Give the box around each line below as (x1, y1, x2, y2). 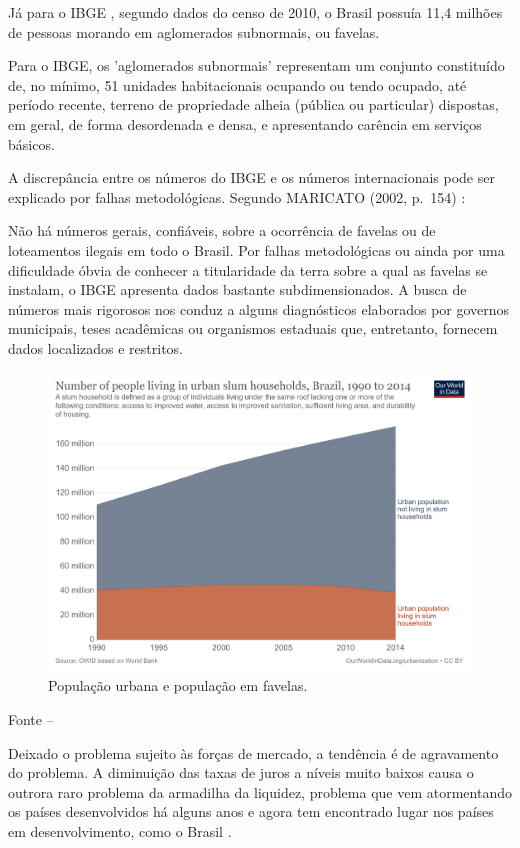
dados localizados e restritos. (8, 337, 183, 358)
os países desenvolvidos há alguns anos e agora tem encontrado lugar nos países (8, 801, 494, 822)
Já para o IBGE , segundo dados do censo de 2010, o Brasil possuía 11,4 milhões (8, 2, 503, 22)
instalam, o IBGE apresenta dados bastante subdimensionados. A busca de (8, 279, 467, 300)
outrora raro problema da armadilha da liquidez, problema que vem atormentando (8, 781, 512, 802)
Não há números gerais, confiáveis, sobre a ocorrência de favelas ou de (8, 220, 436, 241)
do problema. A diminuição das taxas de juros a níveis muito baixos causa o (8, 762, 474, 783)
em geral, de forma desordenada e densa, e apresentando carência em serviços (8, 113, 482, 134)
